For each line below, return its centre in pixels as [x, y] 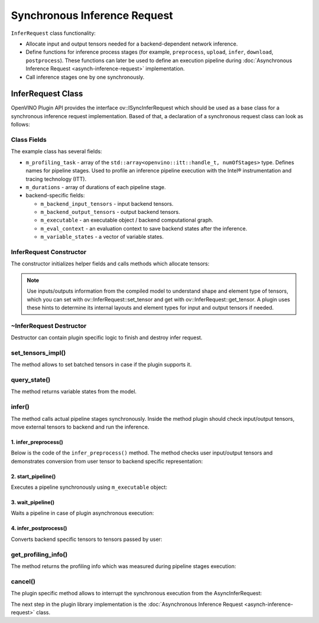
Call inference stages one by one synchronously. [85, 77]
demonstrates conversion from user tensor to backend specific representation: [107, 461]
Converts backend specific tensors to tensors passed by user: [87, 539]
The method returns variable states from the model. [74, 392]
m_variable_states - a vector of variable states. [102, 237]
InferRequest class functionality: [53, 33]
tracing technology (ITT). [56, 179]
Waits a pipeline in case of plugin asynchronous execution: [82, 513]
